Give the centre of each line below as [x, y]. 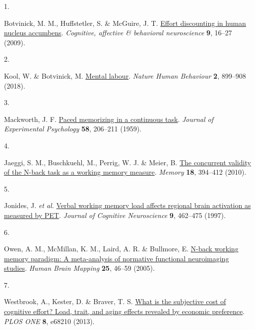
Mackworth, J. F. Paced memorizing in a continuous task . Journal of [109, 119]
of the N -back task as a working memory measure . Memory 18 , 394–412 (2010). [125, 172]
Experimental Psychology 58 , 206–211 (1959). [73, 129]
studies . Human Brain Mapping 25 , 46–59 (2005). [79, 268]
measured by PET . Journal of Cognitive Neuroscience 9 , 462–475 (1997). [115, 215]
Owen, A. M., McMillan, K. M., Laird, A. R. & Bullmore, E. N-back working [121, 249]
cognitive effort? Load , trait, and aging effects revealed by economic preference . [125, 311]
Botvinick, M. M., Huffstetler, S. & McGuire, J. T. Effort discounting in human [125, 23]
